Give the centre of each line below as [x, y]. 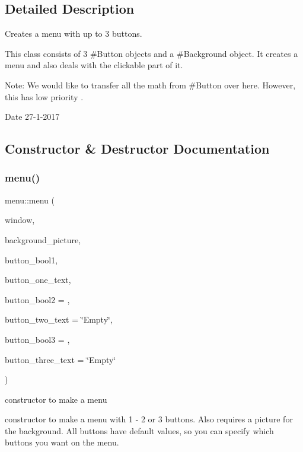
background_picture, [43, 239]
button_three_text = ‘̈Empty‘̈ [60, 359]
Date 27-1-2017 [32, 117]
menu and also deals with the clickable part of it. [94, 65]
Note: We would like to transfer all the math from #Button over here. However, [150, 85]
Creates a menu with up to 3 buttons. [74, 34]
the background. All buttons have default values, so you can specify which [139, 430]
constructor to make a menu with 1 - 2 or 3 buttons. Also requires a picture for [149, 419]
